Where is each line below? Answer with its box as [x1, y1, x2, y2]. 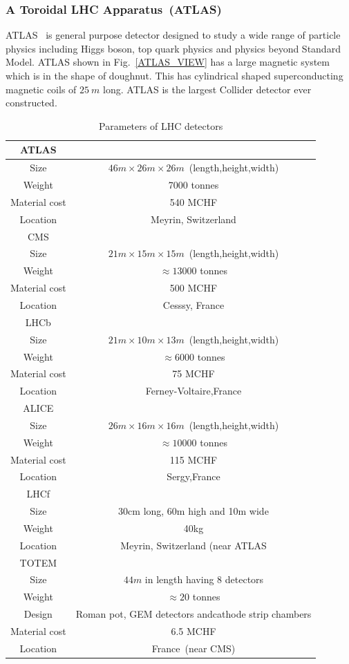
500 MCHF [169, 281, 218, 295]
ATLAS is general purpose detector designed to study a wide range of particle [6, 28, 341, 42]
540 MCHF [169, 194, 218, 209]
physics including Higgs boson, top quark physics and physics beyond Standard [6, 41, 341, 55]
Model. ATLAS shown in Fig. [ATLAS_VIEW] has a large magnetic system [6, 55, 330, 69]
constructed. [6, 95, 57, 110]
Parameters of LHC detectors [99, 118, 223, 133]
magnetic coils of [6, 82, 77, 96]
